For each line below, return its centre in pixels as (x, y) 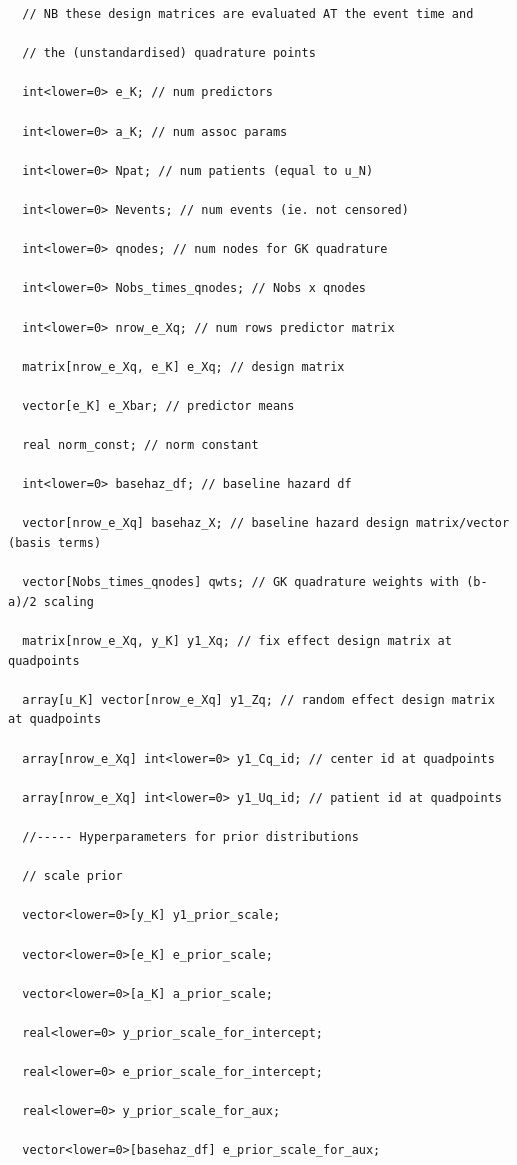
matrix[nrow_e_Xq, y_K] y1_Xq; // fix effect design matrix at (237, 641)
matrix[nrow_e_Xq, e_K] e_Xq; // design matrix (183, 366)
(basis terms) (55, 543)
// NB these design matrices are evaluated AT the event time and (248, 14)
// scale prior (72, 876)
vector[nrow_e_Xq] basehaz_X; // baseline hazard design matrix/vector (266, 523)
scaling (68, 601)
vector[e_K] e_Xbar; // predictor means (158, 405)
